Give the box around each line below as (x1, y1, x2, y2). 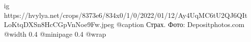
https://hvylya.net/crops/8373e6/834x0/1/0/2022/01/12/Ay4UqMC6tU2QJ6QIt (4, 10, 248, 20)
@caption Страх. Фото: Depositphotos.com (116, 19, 245, 29)
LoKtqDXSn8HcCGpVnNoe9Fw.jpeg (4, 19, 114, 29)
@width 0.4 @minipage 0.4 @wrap (4, 28, 106, 39)
